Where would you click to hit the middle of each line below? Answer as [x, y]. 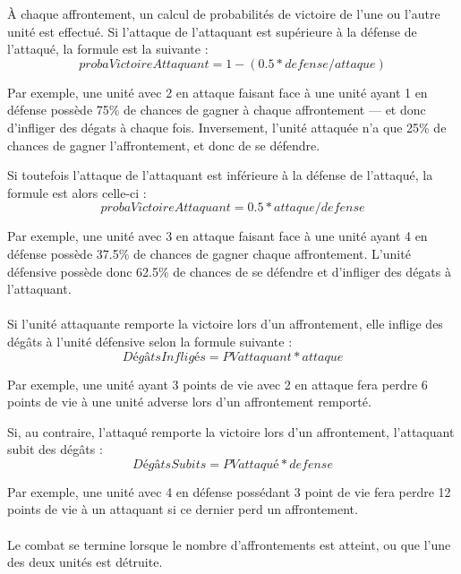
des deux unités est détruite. [85, 562]
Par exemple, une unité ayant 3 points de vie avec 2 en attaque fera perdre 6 [218, 384]
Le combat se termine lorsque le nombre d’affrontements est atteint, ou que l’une [229, 544]
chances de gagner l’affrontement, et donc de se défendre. [164, 145]
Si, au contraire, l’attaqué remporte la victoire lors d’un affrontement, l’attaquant [231, 431]
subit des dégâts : [55, 449]
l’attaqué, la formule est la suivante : [108, 49]
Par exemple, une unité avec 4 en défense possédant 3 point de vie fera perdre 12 [229, 491]
